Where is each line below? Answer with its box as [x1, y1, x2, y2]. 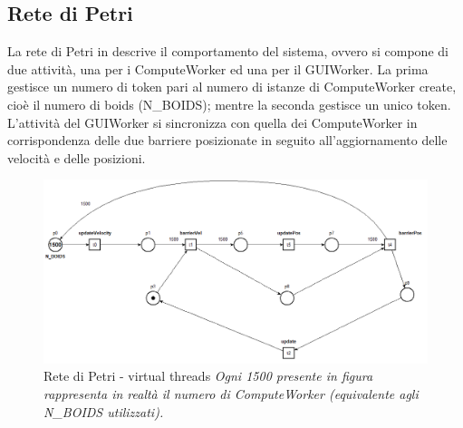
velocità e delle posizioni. [7, 148, 146, 167]
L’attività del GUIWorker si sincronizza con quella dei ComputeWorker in [7, 112, 418, 131]
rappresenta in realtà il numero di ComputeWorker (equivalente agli [43, 384, 419, 404]
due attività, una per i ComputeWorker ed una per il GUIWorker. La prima [7, 59, 429, 78]
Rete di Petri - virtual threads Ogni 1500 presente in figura [43, 366, 373, 385]
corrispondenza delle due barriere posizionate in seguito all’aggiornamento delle [7, 131, 448, 150]
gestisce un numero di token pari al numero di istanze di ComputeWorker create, [7, 77, 457, 96]
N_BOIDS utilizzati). [43, 402, 164, 421]
